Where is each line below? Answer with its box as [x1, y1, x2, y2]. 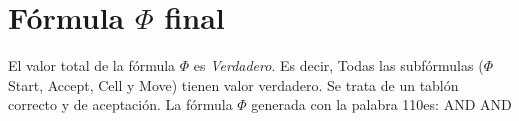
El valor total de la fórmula [8, 55, 176, 76]
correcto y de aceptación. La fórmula [8, 94, 233, 115]
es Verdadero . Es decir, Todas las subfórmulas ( [193, 55, 484, 76]
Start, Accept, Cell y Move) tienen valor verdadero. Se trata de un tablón [8, 74, 459, 95]
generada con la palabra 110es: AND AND [251, 94, 512, 115]
